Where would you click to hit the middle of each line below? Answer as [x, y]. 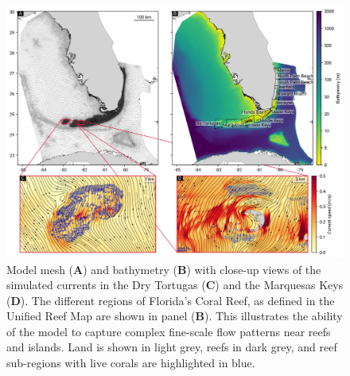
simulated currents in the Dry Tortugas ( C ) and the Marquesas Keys [175, 285]
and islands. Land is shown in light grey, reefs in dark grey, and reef [172, 347]
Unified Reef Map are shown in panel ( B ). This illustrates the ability [175, 316]
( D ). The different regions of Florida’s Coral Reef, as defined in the [171, 300]
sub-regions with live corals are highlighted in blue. [131, 363]
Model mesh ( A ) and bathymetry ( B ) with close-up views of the [164, 269]
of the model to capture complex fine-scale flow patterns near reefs [169, 331]
